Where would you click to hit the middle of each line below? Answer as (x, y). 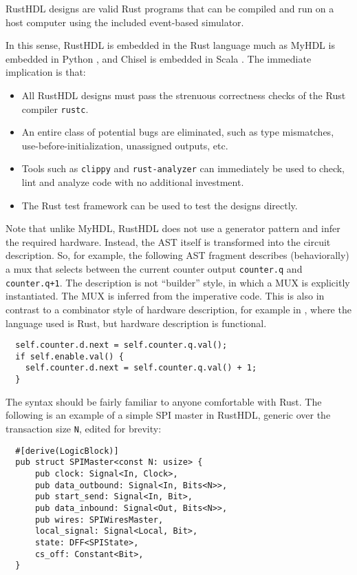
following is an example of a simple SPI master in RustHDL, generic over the (168, 415)
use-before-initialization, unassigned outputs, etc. (125, 145)
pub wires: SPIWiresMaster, (99, 520)
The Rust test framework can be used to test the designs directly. (160, 205)
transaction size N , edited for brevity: (84, 428)
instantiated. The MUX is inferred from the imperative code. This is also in (165, 296)
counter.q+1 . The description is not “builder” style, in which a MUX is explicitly (178, 282)
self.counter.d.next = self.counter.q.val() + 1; (141, 368)
